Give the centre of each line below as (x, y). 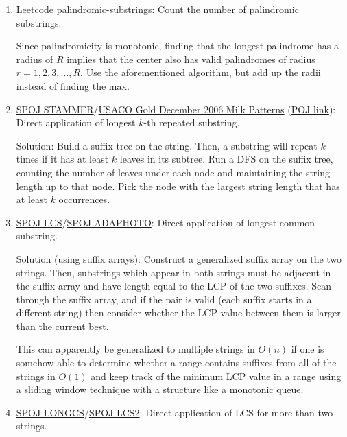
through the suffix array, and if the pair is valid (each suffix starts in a (164, 299)
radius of (35, 59)
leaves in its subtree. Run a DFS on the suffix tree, (226, 159)
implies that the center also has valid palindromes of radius (191, 59)
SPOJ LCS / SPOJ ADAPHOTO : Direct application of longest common (166, 222)
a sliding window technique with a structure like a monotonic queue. (160, 389)
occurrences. (84, 199)
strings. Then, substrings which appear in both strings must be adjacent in (173, 272)
